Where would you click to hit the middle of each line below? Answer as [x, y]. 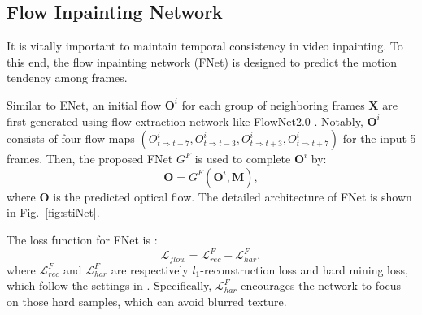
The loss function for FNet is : [82, 239]
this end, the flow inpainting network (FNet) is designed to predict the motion [202, 61]
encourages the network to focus [321, 285]
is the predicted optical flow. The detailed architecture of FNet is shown [233, 196]
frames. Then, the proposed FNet [90, 159]
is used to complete [243, 159]
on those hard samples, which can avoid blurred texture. [147, 301]
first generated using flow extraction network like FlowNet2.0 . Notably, [185, 121]
